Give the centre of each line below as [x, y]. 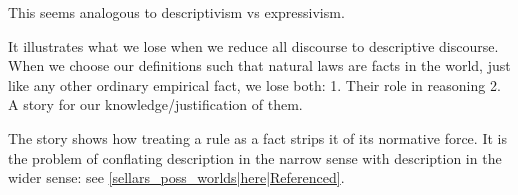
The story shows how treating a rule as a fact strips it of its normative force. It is [257, 137]
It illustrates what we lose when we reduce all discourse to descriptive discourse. [253, 45]
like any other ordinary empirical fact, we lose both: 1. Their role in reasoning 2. [254, 84]
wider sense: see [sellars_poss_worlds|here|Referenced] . [176, 177]
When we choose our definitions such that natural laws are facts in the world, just [259, 65]
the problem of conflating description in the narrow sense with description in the [255, 157]
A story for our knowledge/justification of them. [155, 104]
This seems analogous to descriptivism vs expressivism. [176, 12]
